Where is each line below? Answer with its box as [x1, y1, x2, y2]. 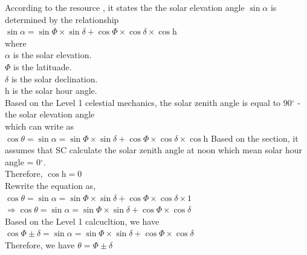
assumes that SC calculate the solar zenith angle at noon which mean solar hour [5, 144, 303, 156]
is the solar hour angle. [12, 84, 97, 97]
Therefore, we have [5, 238, 75, 251]
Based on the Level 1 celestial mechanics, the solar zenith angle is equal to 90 [5, 96, 292, 108]
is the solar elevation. [13, 48, 92, 61]
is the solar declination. [11, 72, 98, 85]
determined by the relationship [5, 13, 119, 25]
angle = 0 [5, 155, 41, 168]
